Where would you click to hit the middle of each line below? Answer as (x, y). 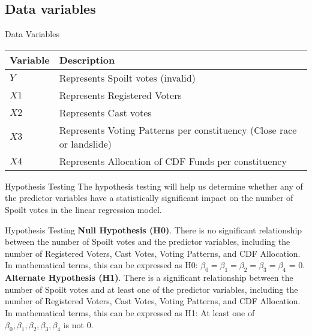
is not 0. (78, 324)
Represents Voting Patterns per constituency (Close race (178, 130)
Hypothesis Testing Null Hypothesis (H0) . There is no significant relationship (154, 229)
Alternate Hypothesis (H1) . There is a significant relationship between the (149, 277)
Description (87, 59)
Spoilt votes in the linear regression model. (83, 209)
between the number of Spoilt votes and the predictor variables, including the (148, 241)
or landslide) (85, 143)
